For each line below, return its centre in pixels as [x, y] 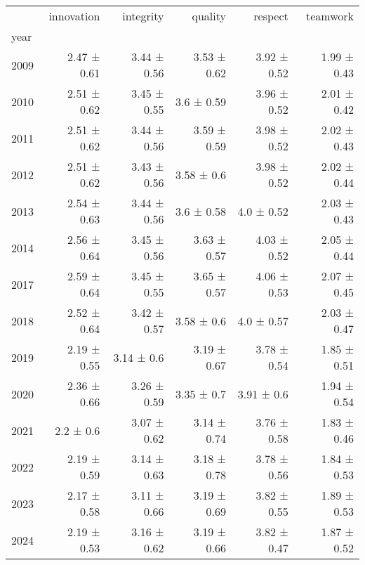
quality [209, 16]
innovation [74, 16]
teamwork [330, 16]
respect [271, 16]
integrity [143, 16]
